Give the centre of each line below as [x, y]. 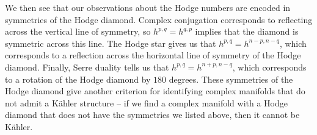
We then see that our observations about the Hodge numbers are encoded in [148, 7]
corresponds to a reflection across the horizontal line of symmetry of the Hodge [153, 55]
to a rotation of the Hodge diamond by [78, 79]
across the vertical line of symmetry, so [78, 31]
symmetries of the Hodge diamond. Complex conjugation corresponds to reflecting [159, 19]
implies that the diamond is [247, 31]
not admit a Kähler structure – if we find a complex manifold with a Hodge [146, 102]
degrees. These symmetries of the [231, 79]
